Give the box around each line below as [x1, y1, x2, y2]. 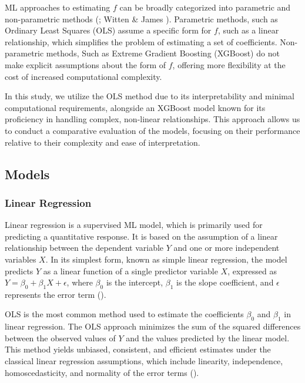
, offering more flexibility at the [172, 58, 286, 70]
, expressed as [227, 264, 277, 277]
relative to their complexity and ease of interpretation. [5, 136, 200, 148]
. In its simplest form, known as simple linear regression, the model [45, 253, 287, 265]
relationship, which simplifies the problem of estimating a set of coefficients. [5, 35, 277, 48]
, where [66, 276, 93, 288]
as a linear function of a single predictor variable [43, 264, 218, 277]
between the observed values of [5, 331, 116, 344]
